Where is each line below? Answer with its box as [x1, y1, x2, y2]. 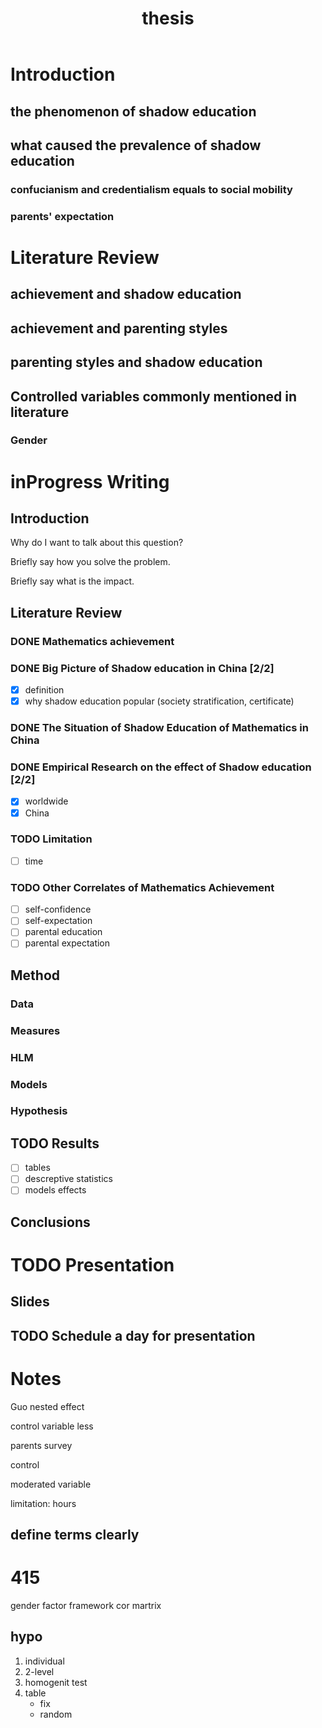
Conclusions [10, 1213, 91, 1231]
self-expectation [24, 915, 93, 927]
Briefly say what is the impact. [10, 575, 135, 587]
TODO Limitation [10, 832, 93, 846]
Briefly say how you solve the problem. [10, 556, 171, 568]
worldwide [24, 795, 69, 807]
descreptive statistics [24, 1173, 113, 1185]
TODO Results [10, 1135, 100, 1152]
